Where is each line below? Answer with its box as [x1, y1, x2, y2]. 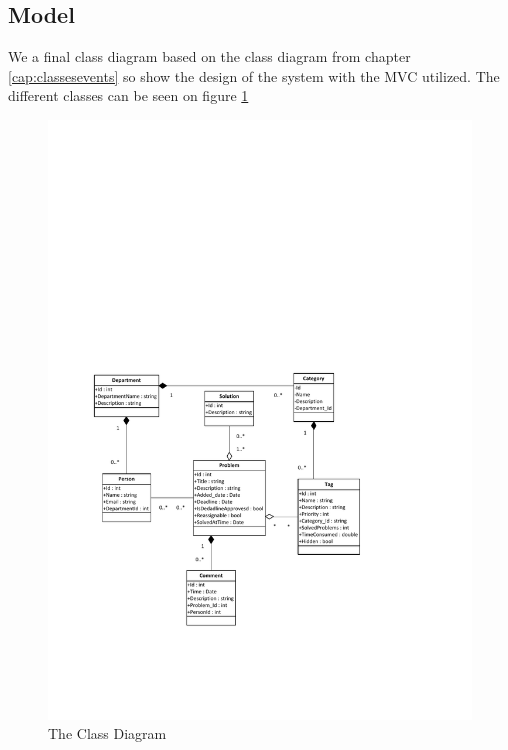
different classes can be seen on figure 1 [8, 85, 249, 106]
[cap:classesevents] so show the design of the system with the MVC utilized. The [8, 65, 500, 86]
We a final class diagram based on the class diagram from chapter [8, 46, 411, 67]
